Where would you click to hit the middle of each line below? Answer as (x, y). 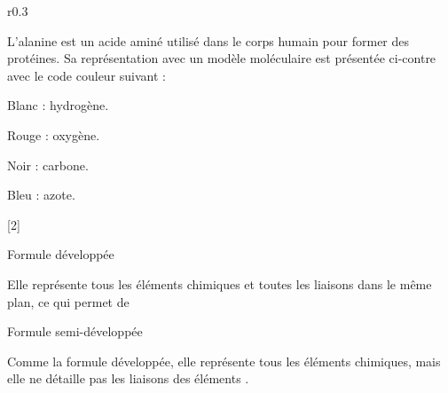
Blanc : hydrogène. (58, 105)
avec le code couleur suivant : (86, 75)
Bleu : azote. (41, 195)
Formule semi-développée (75, 331)
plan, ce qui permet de (68, 301)
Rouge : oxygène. (54, 134)
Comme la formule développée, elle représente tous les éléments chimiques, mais (224, 361)
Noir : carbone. (48, 165)
